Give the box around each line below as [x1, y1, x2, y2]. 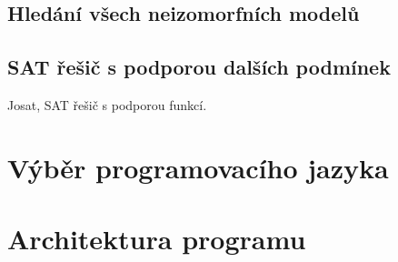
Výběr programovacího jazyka [7, 148, 389, 186]
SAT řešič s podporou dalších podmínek [7, 53, 391, 81]
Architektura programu [7, 220, 306, 257]
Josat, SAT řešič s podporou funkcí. [7, 95, 207, 114]
